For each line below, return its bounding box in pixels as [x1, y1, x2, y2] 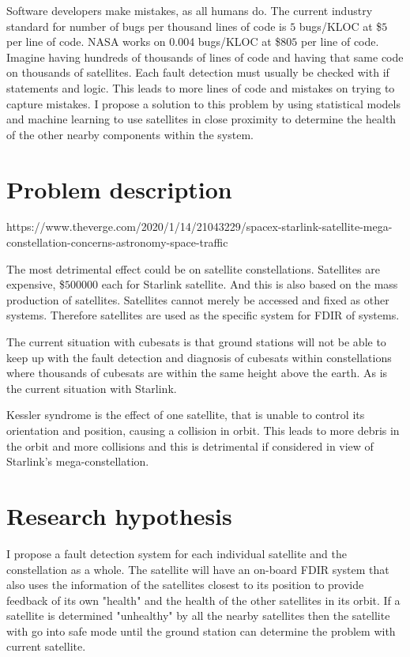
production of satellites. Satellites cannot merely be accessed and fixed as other [6, 291, 389, 308]
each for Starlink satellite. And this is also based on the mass [101, 276, 398, 293]
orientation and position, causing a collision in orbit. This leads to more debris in [6, 422, 400, 438]
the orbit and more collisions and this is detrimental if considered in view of [6, 437, 374, 454]
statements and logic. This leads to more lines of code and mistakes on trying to [6, 79, 395, 96]
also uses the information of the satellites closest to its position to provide [6, 576, 364, 593]
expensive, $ [6, 276, 65, 293]
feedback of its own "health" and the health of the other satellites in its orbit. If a [6, 591, 401, 608]
